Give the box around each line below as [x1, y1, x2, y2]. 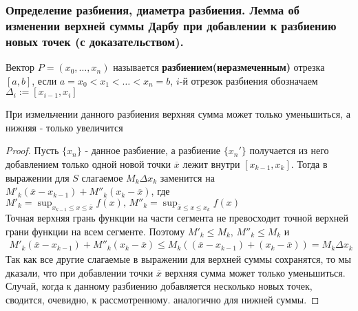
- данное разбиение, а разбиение [85, 143, 221, 158]
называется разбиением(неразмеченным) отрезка [113, 60, 325, 74]
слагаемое [81, 170, 123, 184]
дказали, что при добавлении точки [6, 265, 154, 279]
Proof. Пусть [6, 143, 59, 158]
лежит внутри [182, 157, 240, 171]
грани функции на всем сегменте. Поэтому [6, 224, 185, 238]
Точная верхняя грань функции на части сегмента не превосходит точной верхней [6, 211, 349, 225]
